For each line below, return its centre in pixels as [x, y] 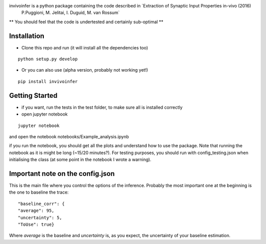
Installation [27, 36]
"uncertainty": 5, [40, 218]
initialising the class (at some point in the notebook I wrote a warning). [80, 160]
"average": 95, [36, 211]
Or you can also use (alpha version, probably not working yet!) [85, 70]
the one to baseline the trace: [39, 192]
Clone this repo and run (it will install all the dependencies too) [85, 47]
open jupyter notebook [45, 114]
